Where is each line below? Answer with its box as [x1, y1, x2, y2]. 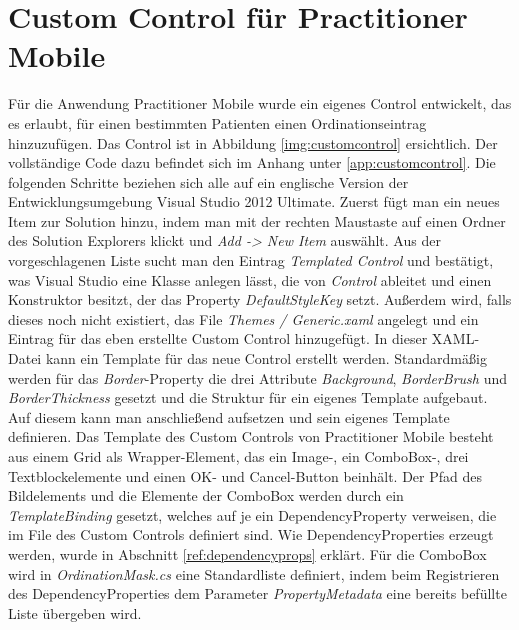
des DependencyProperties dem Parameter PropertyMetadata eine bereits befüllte [8, 583, 507, 604]
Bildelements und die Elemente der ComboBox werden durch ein [8, 485, 404, 506]
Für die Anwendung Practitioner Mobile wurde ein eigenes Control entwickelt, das [8, 93, 512, 114]
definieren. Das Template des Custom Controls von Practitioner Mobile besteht [8, 426, 494, 447]
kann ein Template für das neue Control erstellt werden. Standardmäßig [45, 348, 487, 369]
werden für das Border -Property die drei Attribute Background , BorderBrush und [8, 367, 507, 388]
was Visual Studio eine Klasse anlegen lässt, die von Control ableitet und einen [8, 269, 492, 290]
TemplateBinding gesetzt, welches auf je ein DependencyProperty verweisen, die [8, 504, 497, 525]
